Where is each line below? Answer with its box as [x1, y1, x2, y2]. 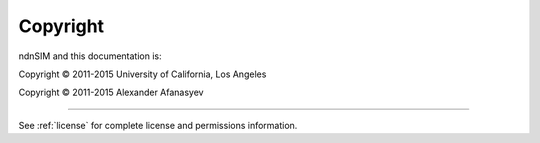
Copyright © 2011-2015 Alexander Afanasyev [18, 86, 204, 99]
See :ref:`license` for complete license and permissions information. [18, 119, 298, 131]
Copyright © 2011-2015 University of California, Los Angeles [18, 68, 267, 80]
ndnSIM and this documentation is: [18, 50, 162, 62]
